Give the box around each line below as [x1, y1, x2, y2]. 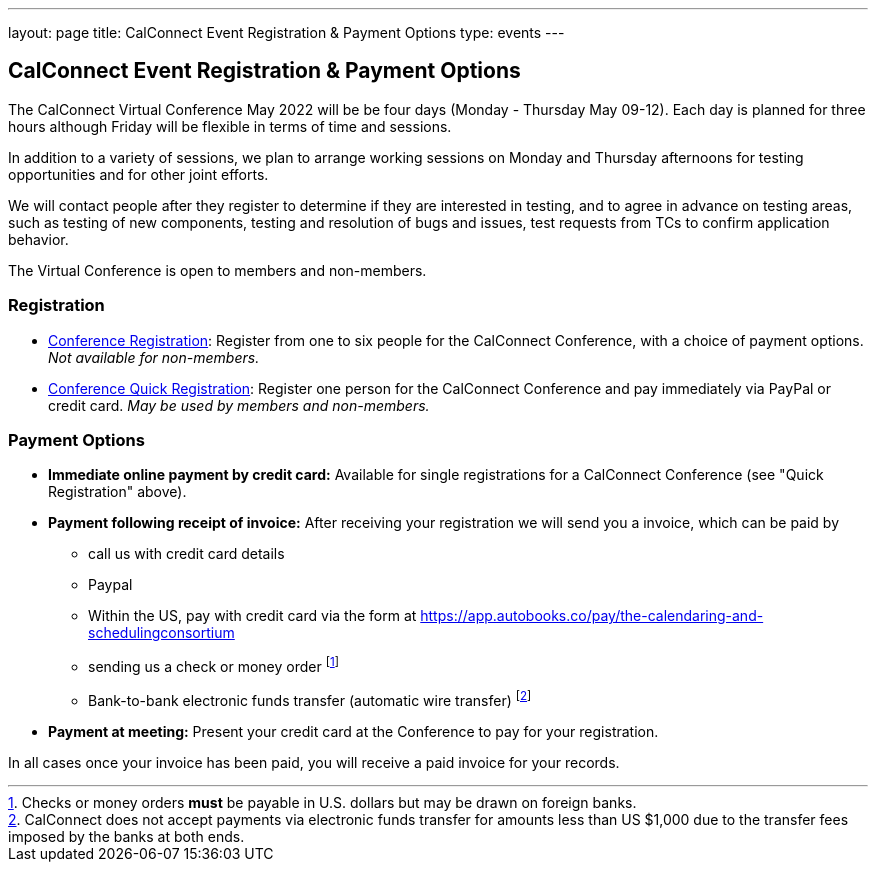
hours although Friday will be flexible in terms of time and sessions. [8, 117, 452, 135]
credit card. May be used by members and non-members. [48, 396, 430, 414]
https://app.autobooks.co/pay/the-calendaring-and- [420, 607, 764, 625]
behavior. [8, 230, 69, 248]
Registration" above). [48, 483, 187, 501]
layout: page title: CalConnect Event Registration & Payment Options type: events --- [8, 24, 565, 41]
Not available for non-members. [48, 348, 260, 366]
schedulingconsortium [88, 624, 235, 642]
